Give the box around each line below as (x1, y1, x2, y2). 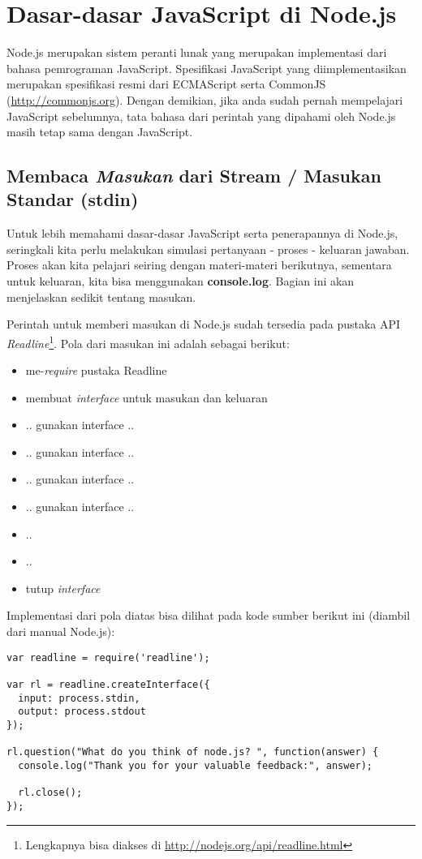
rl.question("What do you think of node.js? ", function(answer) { (6, 746, 379, 758)
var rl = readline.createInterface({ (6, 678, 210, 690)
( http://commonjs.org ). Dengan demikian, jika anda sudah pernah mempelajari (6, 91, 403, 108)
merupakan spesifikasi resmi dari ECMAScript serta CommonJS (6, 75, 326, 92)
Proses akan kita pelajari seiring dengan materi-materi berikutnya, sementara (6, 256, 392, 273)
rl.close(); (18, 787, 83, 799)
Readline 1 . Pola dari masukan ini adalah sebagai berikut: (6, 332, 290, 351)
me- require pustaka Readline (25, 362, 167, 379)
